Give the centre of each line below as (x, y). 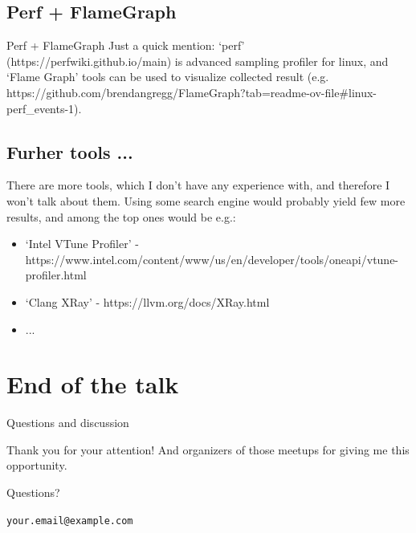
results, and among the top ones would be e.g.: (121, 216)
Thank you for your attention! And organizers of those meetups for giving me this (208, 449)
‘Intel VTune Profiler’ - (82, 244)
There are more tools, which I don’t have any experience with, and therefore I (198, 185)
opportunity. (37, 465)
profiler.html (56, 275)
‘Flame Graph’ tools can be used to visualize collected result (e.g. (168, 77)
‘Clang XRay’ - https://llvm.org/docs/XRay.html (147, 301)
